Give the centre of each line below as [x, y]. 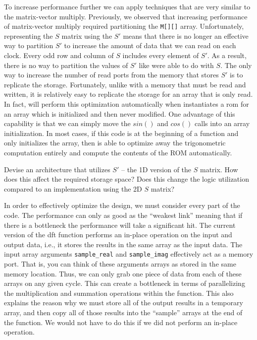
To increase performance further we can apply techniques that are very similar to [127, 6]
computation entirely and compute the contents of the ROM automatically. [118, 152]
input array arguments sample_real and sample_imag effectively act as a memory [129, 254]
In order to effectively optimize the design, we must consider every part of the [122, 205]
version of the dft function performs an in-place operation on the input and [118, 235]
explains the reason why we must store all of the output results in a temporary [124, 303]
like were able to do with [176, 65]
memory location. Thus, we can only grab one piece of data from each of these [123, 273]
